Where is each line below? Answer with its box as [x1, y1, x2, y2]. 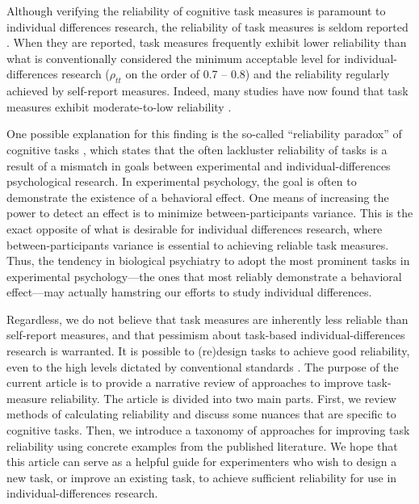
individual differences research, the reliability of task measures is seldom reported [6, 18, 409, 35]
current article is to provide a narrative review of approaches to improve [6, 374, 363, 391]
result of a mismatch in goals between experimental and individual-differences [6, 157, 391, 174]
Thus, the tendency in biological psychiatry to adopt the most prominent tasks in [6, 252, 410, 269]
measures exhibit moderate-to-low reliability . [6, 98, 232, 115]
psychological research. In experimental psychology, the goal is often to [6, 173, 357, 190]
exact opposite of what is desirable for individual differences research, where [6, 220, 383, 237]
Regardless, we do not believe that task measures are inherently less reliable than [6, 310, 409, 327]
